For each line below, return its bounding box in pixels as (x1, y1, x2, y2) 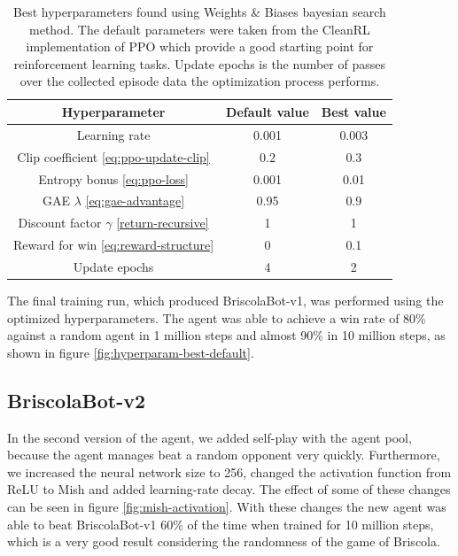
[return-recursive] (116, 213, 209, 232)
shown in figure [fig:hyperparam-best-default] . (7, 343, 254, 361)
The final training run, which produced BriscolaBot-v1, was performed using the (7, 290, 444, 309)
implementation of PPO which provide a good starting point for (26, 37, 374, 56)
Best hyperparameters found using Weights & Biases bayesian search (13, 3, 386, 20)
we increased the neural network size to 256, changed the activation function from (7, 462, 452, 481)
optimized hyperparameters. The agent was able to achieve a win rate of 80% (7, 308, 426, 327)
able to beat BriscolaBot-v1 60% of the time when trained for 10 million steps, (7, 514, 434, 533)
